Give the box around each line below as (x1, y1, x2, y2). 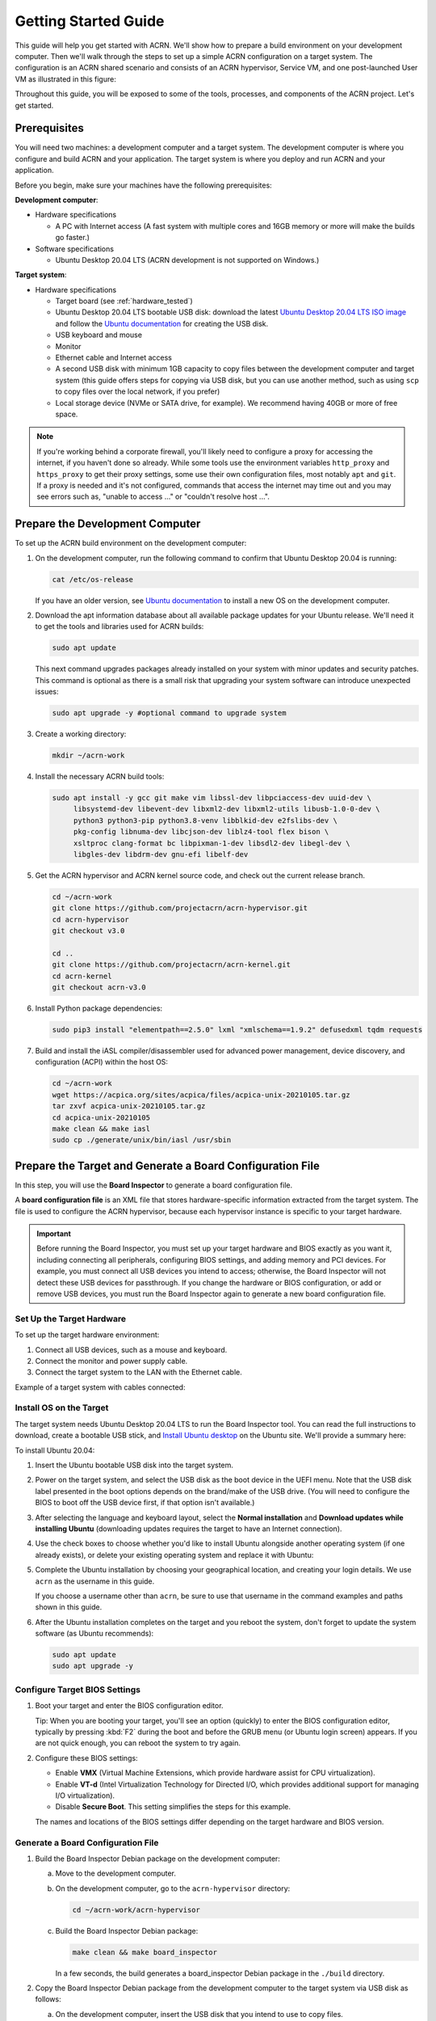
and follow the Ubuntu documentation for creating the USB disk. (55, 319, 269, 328)
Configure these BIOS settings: (35, 1753, 138, 1762)
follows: (35, 1994, 61, 2004)
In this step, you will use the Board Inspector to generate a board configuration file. (15, 1180, 293, 1190)
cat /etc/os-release (52, 575, 133, 584)
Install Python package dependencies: (35, 1003, 163, 1014)
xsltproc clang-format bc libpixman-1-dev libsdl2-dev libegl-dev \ (73, 838, 350, 848)
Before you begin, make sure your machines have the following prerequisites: (15, 180, 272, 190)
